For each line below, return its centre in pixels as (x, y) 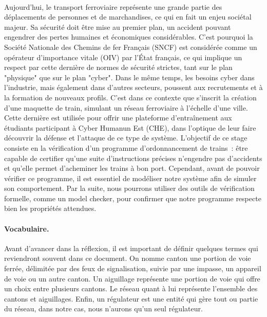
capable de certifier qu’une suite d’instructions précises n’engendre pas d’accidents (133, 158)
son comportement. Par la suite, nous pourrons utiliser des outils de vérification (129, 188)
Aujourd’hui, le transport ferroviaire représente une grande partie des (113, 6)
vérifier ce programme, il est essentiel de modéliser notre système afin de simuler (130, 178)
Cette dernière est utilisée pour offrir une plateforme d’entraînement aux (118, 118)
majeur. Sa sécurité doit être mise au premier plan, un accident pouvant (118, 27)
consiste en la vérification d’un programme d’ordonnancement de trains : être (126, 147)
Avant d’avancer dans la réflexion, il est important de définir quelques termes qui (131, 248)
